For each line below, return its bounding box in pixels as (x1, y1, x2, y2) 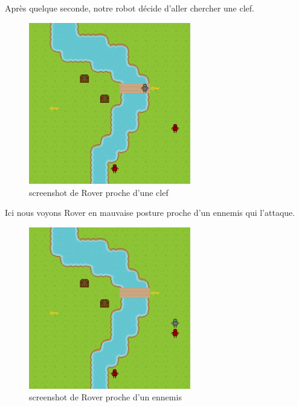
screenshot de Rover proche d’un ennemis (29, 391, 182, 403)
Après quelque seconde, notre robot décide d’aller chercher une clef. (5, 2, 254, 14)
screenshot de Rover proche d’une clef (29, 186, 169, 198)
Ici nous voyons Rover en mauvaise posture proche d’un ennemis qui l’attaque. (5, 206, 295, 219)
